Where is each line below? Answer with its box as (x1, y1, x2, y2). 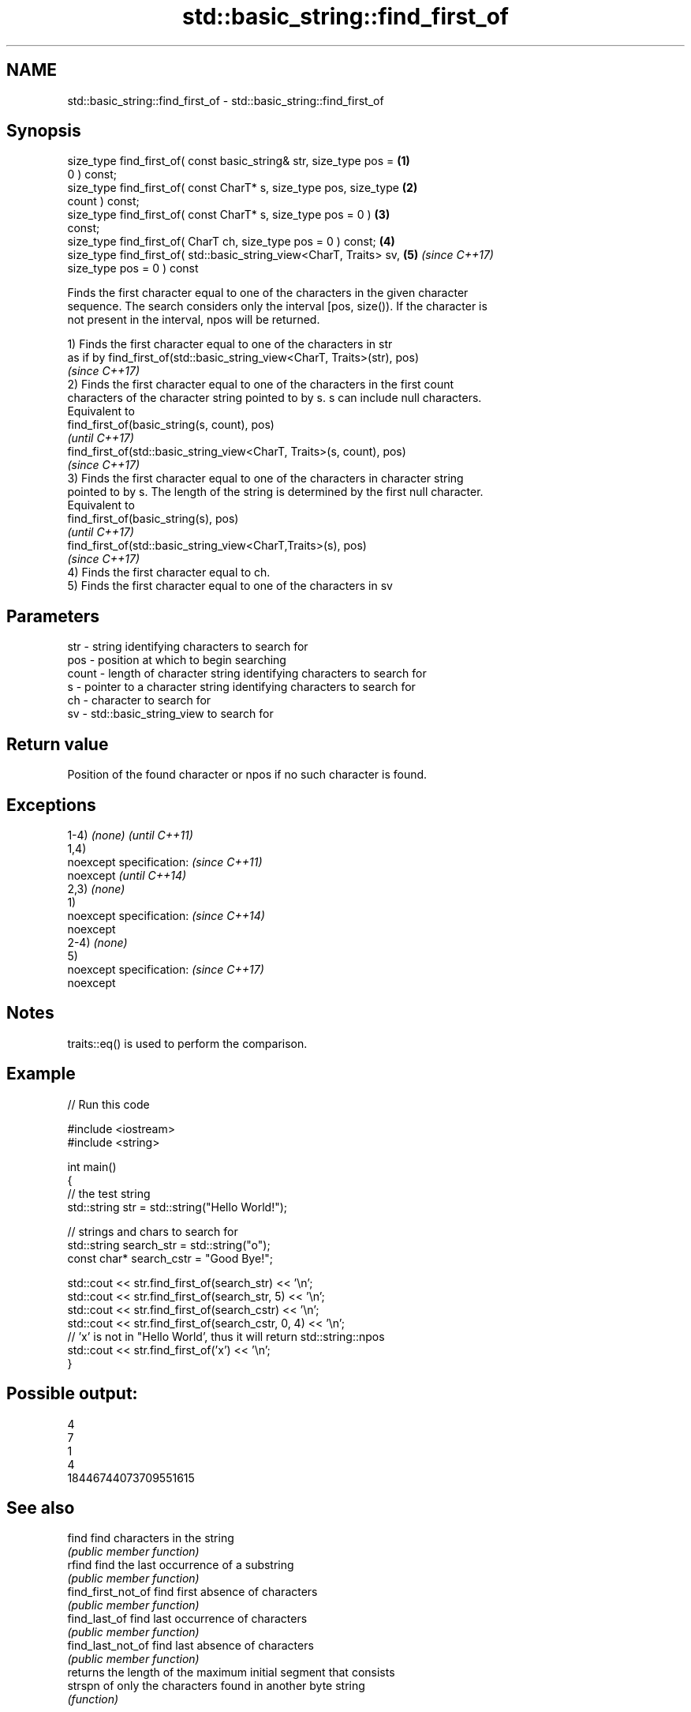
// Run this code (67, 1097, 150, 1111)
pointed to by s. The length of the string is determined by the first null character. (67, 485, 484, 499)
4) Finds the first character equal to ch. (67, 565, 271, 580)
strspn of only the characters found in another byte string (67, 1679, 365, 1693)
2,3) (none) (67, 881, 125, 895)
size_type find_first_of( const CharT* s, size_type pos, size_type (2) (67, 181, 418, 195)
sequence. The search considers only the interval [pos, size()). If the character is (67, 299, 487, 313)
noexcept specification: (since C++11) (67, 854, 263, 869)
